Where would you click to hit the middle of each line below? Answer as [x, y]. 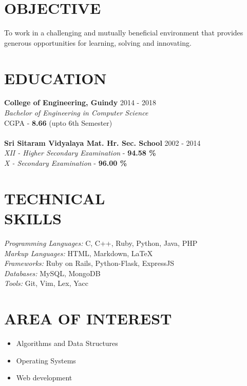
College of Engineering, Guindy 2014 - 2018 [80, 102]
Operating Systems [46, 360]
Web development [44, 378]
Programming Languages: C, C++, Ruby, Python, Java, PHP [101, 243]
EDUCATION [55, 78]
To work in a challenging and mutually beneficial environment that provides [124, 33]
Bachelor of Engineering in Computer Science [76, 113]
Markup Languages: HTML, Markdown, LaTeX [79, 253]
